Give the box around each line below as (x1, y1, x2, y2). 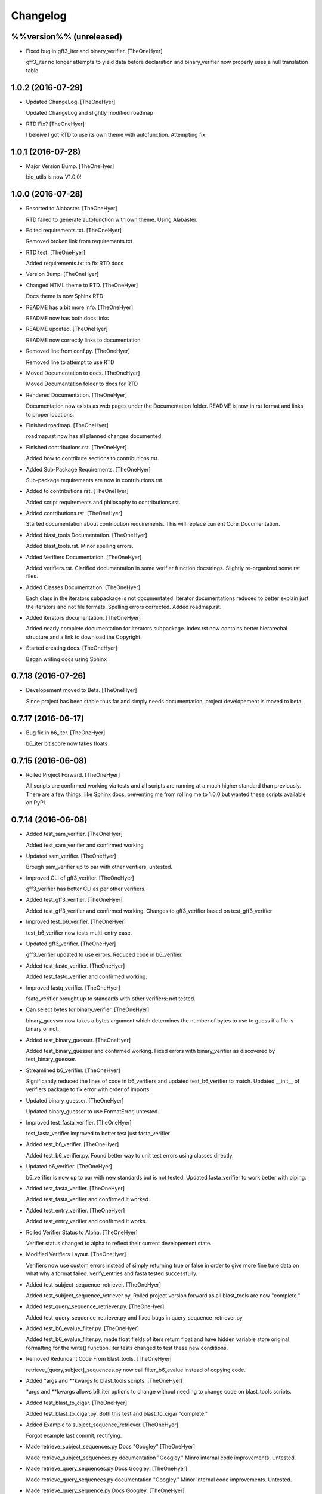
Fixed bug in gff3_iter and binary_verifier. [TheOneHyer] (26, 48, 163, 55)
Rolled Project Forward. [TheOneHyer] (26, 772, 120, 779)
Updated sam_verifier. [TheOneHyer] (26, 852, 116, 859)
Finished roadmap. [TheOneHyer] (26, 421, 109, 428)
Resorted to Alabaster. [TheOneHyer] (26, 205, 117, 212)
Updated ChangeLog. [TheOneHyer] (26, 98, 116, 105)
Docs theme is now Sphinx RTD (26, 293, 104, 300)
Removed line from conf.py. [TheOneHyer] (26, 347, 131, 355)
